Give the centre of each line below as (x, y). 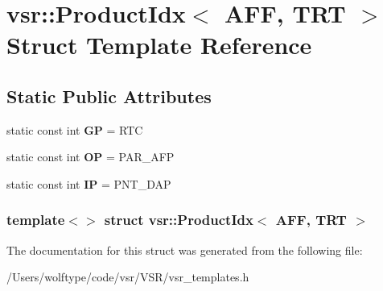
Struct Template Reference (159, 45)
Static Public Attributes (109, 96)
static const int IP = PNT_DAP (89, 183)
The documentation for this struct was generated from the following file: (185, 249)
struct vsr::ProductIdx (179, 220)
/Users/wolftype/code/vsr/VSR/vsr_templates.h (128, 277)
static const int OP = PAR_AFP (91, 157)
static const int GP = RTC (75, 129)
